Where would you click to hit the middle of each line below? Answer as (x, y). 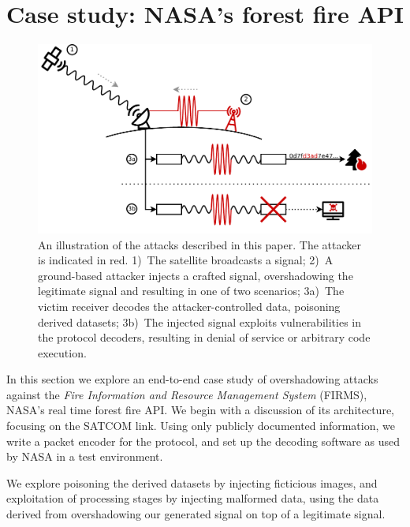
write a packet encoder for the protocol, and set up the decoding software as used (203, 441)
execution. (62, 352)
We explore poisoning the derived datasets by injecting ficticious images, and (192, 482)
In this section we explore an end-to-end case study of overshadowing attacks (192, 379)
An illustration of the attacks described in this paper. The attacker (199, 244)
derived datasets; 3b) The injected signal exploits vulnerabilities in (199, 321)
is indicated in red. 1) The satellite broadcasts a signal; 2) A (186, 260)
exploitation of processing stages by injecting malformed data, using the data (193, 498)
